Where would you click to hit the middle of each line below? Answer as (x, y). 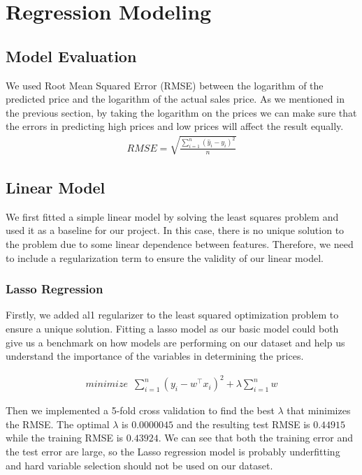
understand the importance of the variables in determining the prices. (155, 356)
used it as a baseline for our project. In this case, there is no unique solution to (175, 230)
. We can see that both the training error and (256, 438)
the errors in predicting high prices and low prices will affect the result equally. (175, 126)
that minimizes (319, 410)
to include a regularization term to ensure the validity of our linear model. (165, 257)
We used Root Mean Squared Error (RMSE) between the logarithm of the (165, 85)
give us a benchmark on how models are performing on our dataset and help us (175, 342)
